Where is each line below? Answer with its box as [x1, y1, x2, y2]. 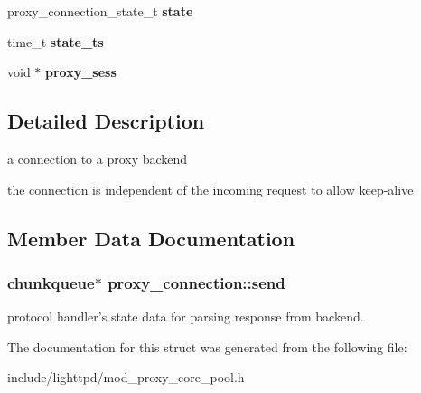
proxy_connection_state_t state [7, 2, 193, 20]
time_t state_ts [7, 32, 104, 51]
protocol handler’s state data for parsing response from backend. [7, 307, 364, 326]
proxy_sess [45, 62, 117, 81]
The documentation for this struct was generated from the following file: [7, 337, 407, 356]
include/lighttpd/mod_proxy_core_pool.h [7, 368, 245, 387]
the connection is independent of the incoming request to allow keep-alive [7, 179, 414, 198]
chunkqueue [7, 271, 95, 293]
